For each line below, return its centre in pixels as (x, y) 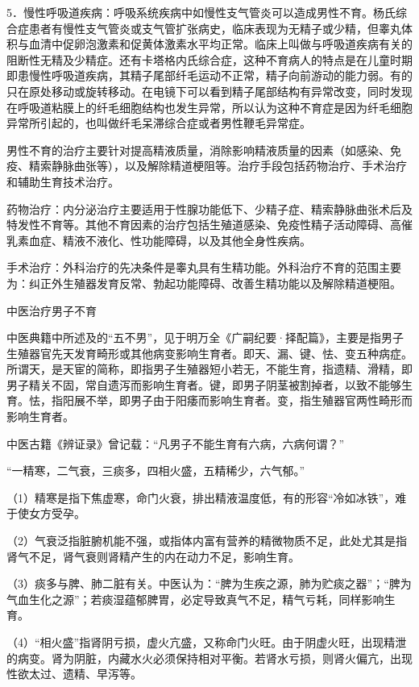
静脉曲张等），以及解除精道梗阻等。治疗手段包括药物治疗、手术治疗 (229, 166)
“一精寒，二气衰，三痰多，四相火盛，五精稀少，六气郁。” (156, 470)
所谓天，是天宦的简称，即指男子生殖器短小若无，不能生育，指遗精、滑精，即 (209, 369)
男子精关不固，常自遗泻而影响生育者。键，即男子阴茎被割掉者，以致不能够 (204, 384)
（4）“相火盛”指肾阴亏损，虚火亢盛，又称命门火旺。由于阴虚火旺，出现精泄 (207, 642)
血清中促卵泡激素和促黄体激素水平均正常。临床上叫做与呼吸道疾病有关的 (220, 44)
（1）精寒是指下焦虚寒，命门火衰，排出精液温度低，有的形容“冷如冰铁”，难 (207, 497)
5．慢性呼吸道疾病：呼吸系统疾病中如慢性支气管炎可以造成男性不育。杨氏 (201, 12)
